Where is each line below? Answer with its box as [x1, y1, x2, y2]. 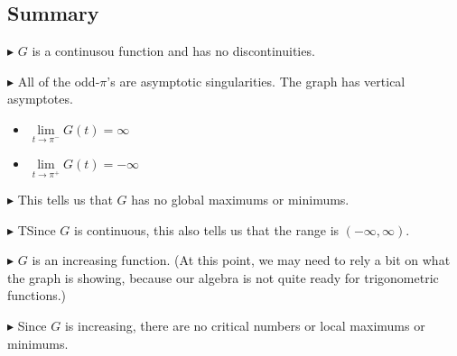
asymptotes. [7, 89, 73, 108]
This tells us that [17, 189, 113, 208]
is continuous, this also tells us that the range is [74, 220, 340, 239]
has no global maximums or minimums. [131, 189, 350, 208]
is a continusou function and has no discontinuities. [32, 41, 315, 60]
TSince [17, 220, 56, 239]
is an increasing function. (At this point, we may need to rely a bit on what [32, 251, 451, 269]
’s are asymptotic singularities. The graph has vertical [107, 71, 406, 90]
